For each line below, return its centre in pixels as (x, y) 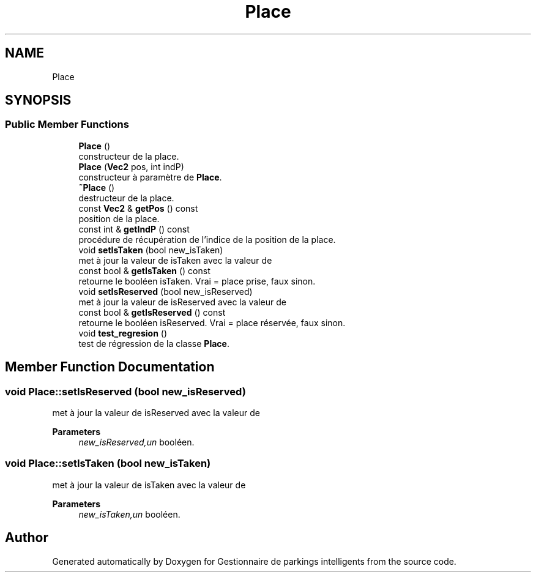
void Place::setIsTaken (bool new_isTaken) (108, 463)
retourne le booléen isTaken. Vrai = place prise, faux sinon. (197, 281)
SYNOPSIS (38, 100)
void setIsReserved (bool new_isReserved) (166, 291)
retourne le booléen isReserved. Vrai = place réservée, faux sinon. (212, 322)
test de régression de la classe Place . (154, 343)
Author (27, 538)
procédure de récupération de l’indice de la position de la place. (207, 239)
